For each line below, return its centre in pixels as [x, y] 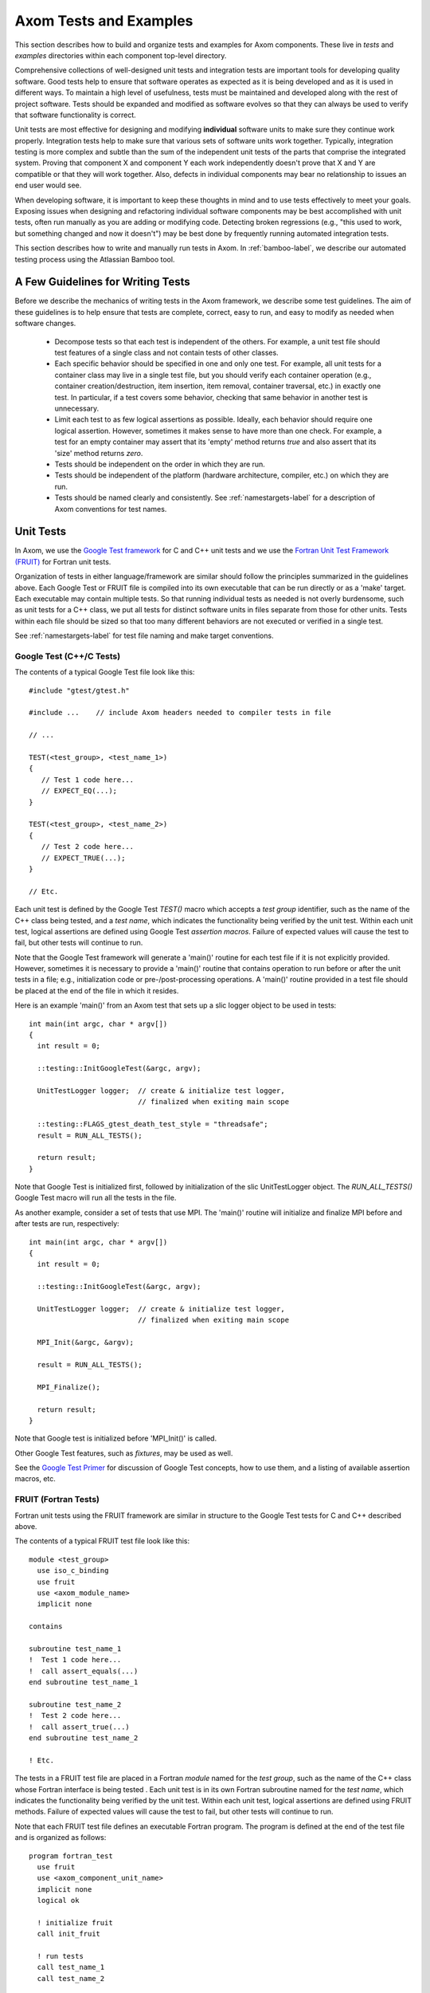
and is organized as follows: [61, 1838]
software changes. [45, 324]
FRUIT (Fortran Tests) [57, 1500]
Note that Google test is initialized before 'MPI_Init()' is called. [116, 1438]
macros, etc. [35, 1479]
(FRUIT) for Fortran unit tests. [63, 561]
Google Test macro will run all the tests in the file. [96, 1198]
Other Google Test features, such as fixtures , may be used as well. [124, 1453]
